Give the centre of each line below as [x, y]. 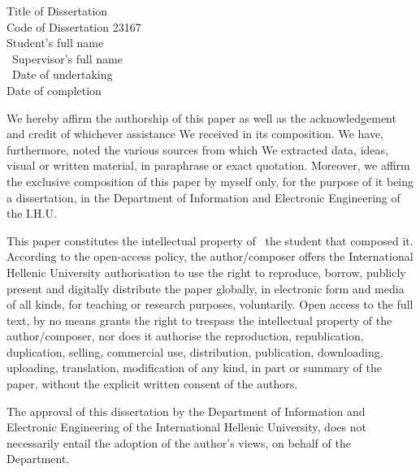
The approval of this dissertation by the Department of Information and [186, 411]
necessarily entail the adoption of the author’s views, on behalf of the [179, 442]
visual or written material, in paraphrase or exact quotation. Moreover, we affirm [208, 165]
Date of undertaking [62, 74]
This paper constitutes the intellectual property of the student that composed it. [210, 240]
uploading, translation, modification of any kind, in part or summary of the [195, 368]
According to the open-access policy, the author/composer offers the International [210, 256]
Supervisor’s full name [67, 58]
